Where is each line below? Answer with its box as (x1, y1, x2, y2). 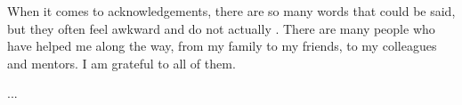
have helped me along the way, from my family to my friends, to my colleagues (7, 36, 437, 55)
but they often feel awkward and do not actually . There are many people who (7, 19, 435, 37)
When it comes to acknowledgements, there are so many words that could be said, (7, 2, 456, 20)
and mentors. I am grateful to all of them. (7, 53, 236, 72)
